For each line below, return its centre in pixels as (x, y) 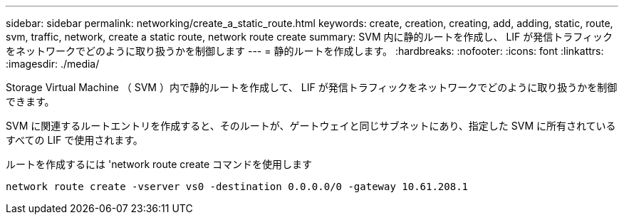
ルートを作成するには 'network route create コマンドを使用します (159, 164)
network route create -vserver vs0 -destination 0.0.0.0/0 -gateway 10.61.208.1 (237, 187)
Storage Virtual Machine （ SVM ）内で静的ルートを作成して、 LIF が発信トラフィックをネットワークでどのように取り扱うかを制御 (312, 87)
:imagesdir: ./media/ (53, 64)
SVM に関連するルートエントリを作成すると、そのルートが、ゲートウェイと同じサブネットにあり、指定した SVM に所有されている (311, 126)
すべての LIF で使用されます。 (74, 140)
